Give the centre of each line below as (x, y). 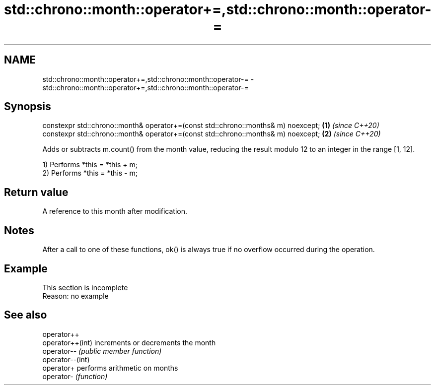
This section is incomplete (85, 287)
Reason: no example (75, 296)
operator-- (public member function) (102, 351)
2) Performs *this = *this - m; (90, 173)
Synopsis (28, 107)
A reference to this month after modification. (115, 211)
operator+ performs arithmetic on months (110, 368)
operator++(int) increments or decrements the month (129, 342)
